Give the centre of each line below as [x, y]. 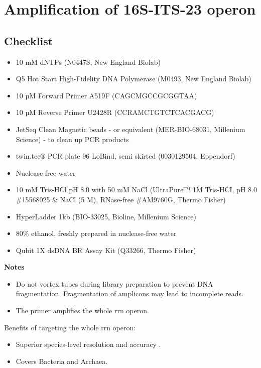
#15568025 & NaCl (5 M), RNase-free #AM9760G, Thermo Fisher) [121, 199]
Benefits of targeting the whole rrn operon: [70, 327]
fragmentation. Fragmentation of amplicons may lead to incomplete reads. [129, 293]
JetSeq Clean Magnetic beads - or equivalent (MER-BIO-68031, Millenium [130, 129]
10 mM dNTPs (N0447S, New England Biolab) [88, 62]
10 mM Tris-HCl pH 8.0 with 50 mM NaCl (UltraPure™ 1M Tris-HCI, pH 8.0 [136, 190]
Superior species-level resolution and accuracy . [88, 344]
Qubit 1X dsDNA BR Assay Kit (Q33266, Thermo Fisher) [106, 250]
